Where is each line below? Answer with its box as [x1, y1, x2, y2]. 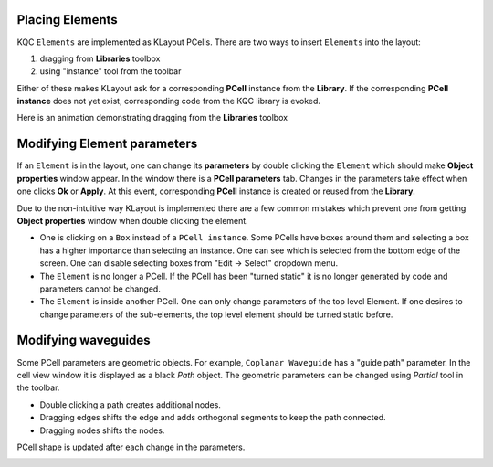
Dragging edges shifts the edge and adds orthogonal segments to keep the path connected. [39, 412, 387, 423]
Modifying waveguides [16, 333, 151, 348]
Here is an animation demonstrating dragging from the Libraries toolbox [16, 112, 288, 123]
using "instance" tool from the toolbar [39, 66, 182, 77]
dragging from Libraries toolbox [39, 53, 161, 64]
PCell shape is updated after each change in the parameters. [16, 441, 246, 452]
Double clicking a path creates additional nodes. [39, 398, 221, 410]
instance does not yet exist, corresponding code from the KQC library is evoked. [16, 96, 321, 107]
